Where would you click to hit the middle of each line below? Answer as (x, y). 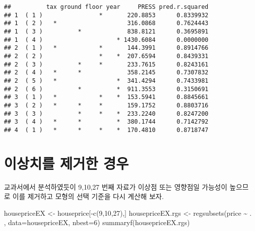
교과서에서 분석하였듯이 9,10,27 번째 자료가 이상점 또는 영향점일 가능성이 (116, 186)
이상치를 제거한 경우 (66, 163)
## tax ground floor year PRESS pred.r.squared (106, 7)
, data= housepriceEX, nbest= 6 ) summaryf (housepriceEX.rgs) (97, 222)
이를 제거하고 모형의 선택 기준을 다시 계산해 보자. (88, 196)
